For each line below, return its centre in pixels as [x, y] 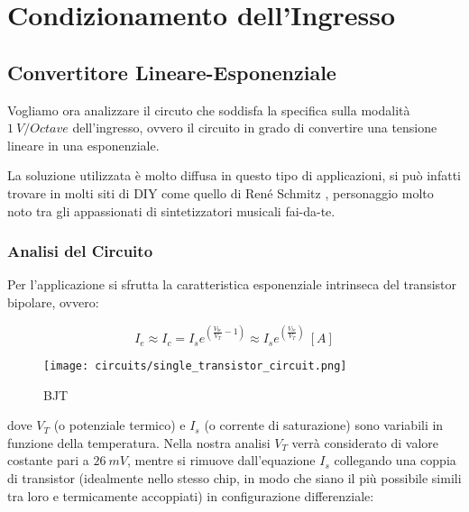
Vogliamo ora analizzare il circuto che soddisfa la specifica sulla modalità [209, 110]
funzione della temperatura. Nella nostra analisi [139, 442]
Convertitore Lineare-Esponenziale [172, 72]
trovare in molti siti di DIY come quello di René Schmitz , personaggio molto [221, 192]
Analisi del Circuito [80, 251]
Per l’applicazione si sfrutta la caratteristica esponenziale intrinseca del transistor [232, 284]
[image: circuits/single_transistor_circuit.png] [195, 366]
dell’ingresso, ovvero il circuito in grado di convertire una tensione [255, 128]
